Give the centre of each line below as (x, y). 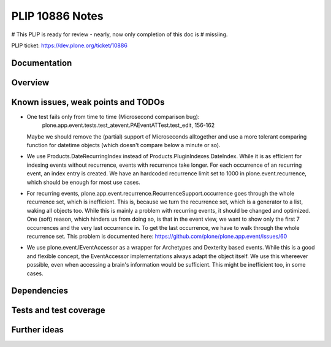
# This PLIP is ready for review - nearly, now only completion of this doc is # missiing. (120, 34)
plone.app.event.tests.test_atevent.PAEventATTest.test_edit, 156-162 (128, 125)
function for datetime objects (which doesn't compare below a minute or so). (124, 145)
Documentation (42, 63)
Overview (30, 82)
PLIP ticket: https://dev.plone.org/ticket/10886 (70, 45)
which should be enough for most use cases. (83, 182)
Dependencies (40, 291)
